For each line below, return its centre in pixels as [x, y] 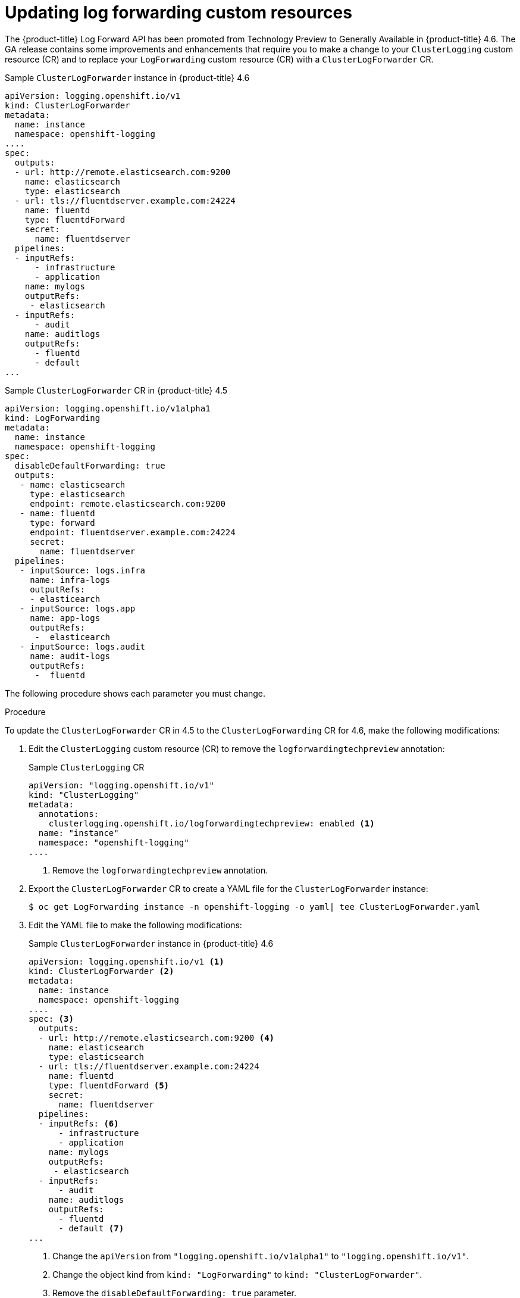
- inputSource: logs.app [78, 608]
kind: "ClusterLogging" [84, 795]
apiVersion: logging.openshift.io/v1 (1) [126, 961]
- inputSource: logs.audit [83, 646]
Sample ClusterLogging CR [87, 767]
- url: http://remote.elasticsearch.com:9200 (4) [156, 1038]
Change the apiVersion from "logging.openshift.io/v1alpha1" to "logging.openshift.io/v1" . [261, 1256]
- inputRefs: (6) [79, 1123]
